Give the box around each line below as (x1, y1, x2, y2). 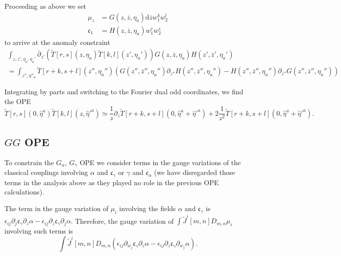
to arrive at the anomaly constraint (4, 37, 110, 47)
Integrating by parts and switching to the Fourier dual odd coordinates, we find (4, 86, 244, 97)
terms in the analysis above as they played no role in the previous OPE (4, 177, 219, 187)
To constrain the (4, 157, 54, 167)
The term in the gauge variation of (4, 203, 109, 213)
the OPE (4, 96, 31, 106)
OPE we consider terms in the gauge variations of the (79, 157, 241, 167)
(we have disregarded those (154, 167, 235, 177)
